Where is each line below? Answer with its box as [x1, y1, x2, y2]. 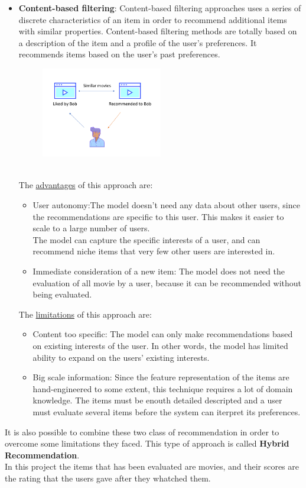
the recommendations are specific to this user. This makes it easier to [32, 210, 284, 222]
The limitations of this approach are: [18, 308, 152, 320]
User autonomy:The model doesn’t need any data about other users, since [32, 199, 300, 211]
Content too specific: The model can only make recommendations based [32, 328, 293, 340]
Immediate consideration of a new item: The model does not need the [32, 264, 285, 277]
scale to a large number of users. [32, 222, 150, 234]
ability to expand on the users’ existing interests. [32, 351, 210, 363]
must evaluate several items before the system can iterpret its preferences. [32, 405, 301, 418]
